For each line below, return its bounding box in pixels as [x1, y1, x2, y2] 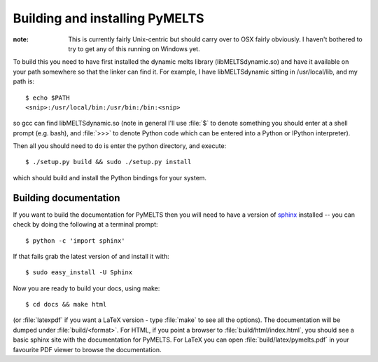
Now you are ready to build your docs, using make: [13, 284, 160, 293]
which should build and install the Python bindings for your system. [13, 173, 206, 182]
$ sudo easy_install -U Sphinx [25, 269, 133, 276]
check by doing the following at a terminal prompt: [13, 220, 158, 229]
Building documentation [13, 192, 120, 203]
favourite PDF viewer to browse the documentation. [13, 345, 162, 354]
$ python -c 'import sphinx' [25, 236, 125, 245]
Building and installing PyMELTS [13, 11, 204, 26]
